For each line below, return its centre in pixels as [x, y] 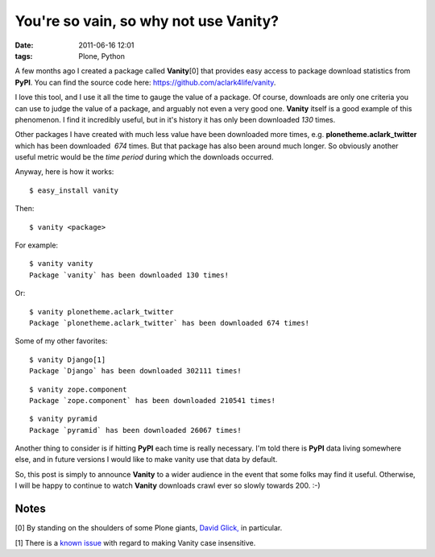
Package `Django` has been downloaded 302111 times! [135, 371]
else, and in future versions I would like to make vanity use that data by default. [146, 459]
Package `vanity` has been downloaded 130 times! [129, 275]
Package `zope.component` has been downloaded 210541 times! [152, 400]
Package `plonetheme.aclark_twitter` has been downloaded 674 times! [170, 323]
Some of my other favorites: [61, 341]
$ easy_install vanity [74, 190]
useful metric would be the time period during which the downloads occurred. [144, 157]
